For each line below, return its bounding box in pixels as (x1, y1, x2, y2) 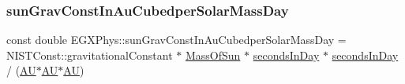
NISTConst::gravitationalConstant (6, 46, 173, 63)
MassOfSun (185, 46, 241, 63)
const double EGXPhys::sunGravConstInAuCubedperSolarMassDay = (6, 31, 347, 48)
